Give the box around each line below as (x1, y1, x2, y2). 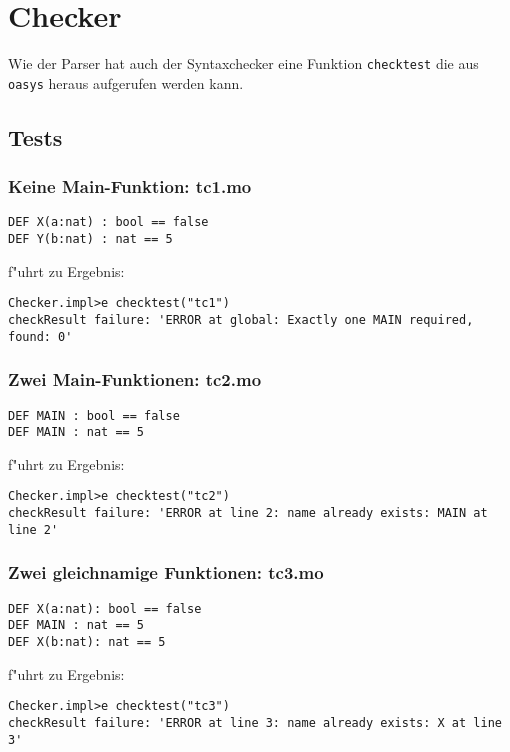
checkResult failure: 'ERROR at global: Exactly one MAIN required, (8, 313, 474, 327)
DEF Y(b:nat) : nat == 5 (8, 232, 173, 247)
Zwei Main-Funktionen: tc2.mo (8, 367, 262, 392)
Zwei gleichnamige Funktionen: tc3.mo (8, 560, 324, 585)
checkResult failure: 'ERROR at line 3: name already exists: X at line (8, 715, 502, 730)
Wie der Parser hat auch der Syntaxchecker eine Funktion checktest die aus (8, 53, 479, 74)
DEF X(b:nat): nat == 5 (8, 634, 166, 649)
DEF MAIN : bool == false (8, 408, 180, 423)
